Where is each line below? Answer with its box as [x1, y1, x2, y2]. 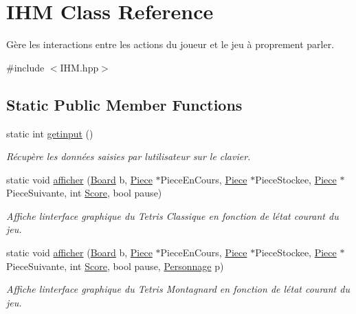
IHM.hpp [60, 60, 99, 74]
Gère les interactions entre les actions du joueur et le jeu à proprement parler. [6, 37, 335, 52]
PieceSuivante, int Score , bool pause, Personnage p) [6, 258, 224, 273]
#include [6, 60, 45, 74]
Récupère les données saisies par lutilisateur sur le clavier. [6, 149, 251, 164]
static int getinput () [6, 126, 93, 140]
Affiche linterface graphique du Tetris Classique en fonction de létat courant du [6, 208, 339, 223]
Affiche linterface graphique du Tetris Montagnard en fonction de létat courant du [6, 282, 350, 296]
